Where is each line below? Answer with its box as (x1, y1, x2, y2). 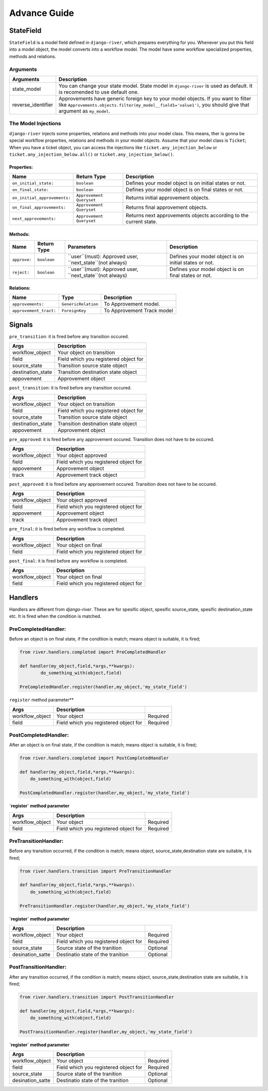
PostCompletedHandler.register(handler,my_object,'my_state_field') (19, 790, 190, 796)
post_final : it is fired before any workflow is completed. (9, 557, 128, 564)
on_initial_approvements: (12, 195, 71, 200)
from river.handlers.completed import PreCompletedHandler (19, 649, 166, 655)
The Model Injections (9, 120, 62, 127)
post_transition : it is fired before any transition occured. (9, 385, 132, 391)
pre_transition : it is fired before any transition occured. (9, 333, 129, 339)
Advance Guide (9, 7, 74, 18)
